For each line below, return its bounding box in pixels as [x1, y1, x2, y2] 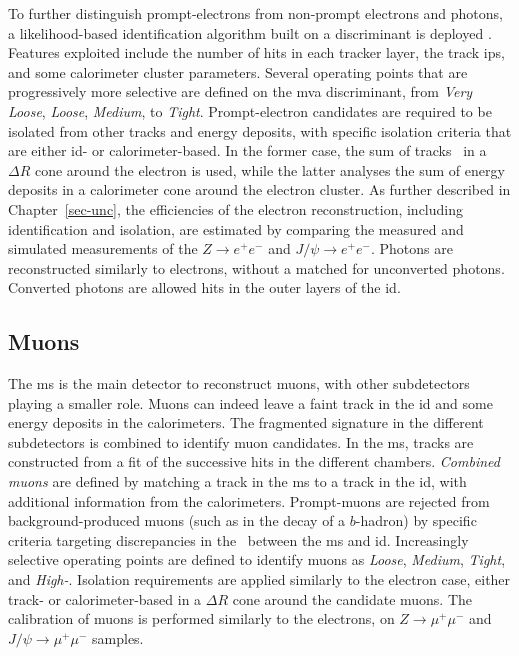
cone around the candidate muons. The [232, 588, 473, 609]
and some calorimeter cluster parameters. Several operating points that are [8, 61, 468, 82]
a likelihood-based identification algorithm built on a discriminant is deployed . [8, 22, 492, 43]
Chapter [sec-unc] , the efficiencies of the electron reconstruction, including [8, 198, 463, 219]
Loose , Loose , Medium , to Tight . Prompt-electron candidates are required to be [8, 100, 492, 121]
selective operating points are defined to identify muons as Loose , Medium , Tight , [8, 549, 506, 570]
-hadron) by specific [355, 510, 477, 531]
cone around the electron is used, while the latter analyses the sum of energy [34, 159, 505, 180]
